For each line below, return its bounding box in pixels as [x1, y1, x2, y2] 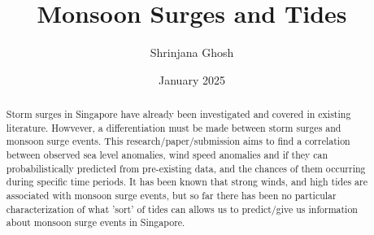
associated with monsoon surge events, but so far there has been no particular [6, 189, 337, 202]
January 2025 [159, 71, 225, 88]
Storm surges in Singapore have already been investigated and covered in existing [6, 107, 351, 121]
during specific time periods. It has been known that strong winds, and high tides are [6, 175, 367, 189]
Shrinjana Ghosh [150, 44, 234, 61]
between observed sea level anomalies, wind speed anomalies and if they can [6, 148, 328, 162]
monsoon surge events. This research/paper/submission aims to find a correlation [6, 134, 350, 148]
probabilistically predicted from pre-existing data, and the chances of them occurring [6, 161, 366, 175]
